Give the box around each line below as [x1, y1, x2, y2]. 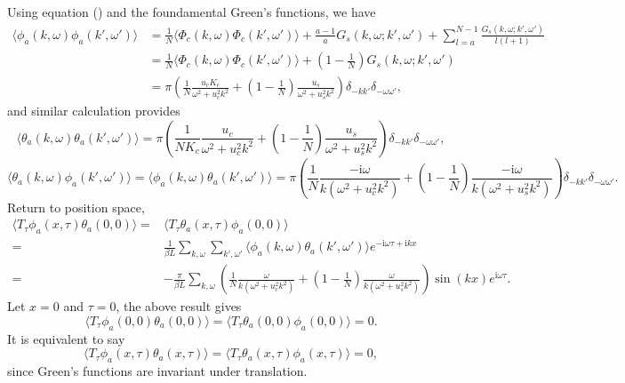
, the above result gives [116, 297, 242, 315]
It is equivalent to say [7, 329, 125, 347]
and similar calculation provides [7, 101, 180, 120]
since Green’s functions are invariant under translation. [7, 361, 308, 379]
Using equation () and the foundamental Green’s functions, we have [7, 3, 376, 20]
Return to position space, [7, 197, 145, 216]
